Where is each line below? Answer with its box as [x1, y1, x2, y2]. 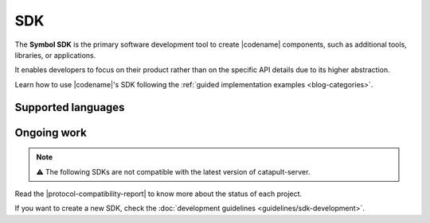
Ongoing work [14, 125, 87, 139]
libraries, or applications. [14, 50, 96, 60]
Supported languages [14, 100, 125, 114]
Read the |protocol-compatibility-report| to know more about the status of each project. [14, 189, 303, 198]
